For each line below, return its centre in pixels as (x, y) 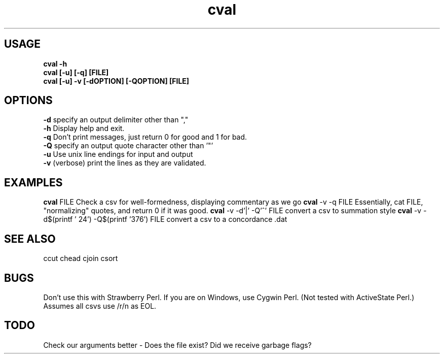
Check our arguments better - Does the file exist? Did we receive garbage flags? (177, 345)
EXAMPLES (33, 182)
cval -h (55, 63)
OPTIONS (28, 101)
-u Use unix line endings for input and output (118, 154)
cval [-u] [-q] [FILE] (76, 72)
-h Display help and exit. (84, 128)
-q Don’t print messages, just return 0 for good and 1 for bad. (145, 137)
